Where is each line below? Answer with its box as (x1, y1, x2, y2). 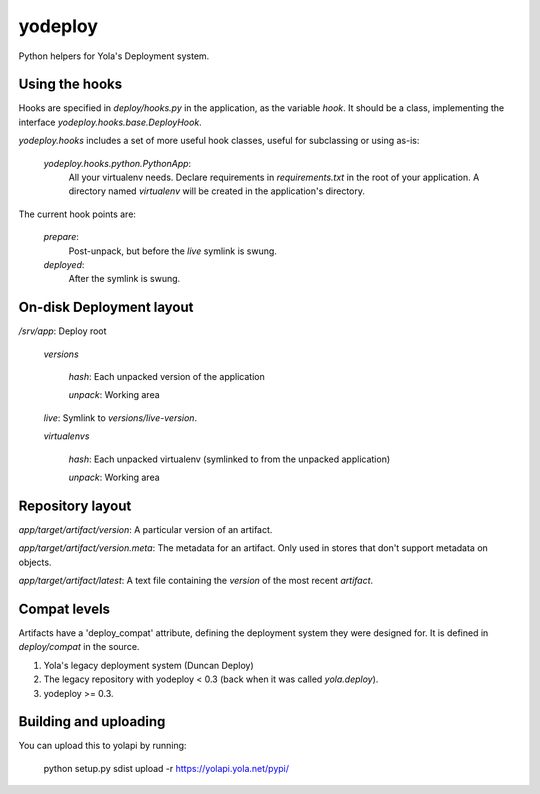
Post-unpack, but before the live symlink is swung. (68, 245, 277, 257)
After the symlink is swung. (68, 273, 181, 285)
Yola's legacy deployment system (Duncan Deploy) (43, 659, 254, 671)
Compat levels (18, 600, 110, 617)
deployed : (43, 258, 85, 270)
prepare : (43, 231, 80, 243)
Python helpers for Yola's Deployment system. (18, 50, 210, 62)
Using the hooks (18, 76, 123, 93)
